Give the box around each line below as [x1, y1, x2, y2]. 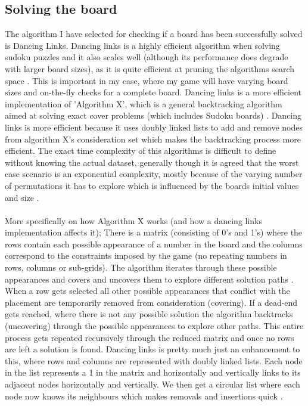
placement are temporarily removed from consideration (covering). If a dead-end [5, 296, 298, 308]
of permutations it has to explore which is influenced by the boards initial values [5, 179, 299, 191]
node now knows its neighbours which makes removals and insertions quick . [5, 389, 283, 402]
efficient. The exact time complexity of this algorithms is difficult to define [5, 144, 276, 157]
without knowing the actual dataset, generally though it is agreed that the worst [5, 156, 299, 168]
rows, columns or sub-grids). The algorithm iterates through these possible [5, 261, 277, 274]
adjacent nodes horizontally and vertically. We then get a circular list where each [5, 378, 300, 390]
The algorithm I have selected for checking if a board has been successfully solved [5, 27, 303, 40]
